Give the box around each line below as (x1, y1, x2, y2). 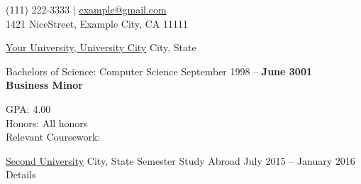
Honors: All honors (6, 115, 88, 130)
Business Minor (6, 77, 84, 92)
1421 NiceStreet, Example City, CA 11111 (6, 16, 188, 31)
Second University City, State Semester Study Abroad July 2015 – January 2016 (6, 153, 355, 168)
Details (6, 167, 36, 182)
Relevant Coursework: (6, 129, 101, 144)
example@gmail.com (79, 2, 167, 16)
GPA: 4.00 (6, 101, 51, 116)
